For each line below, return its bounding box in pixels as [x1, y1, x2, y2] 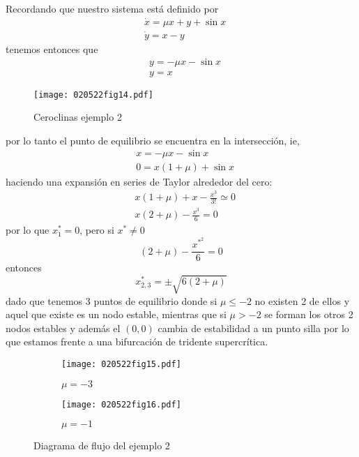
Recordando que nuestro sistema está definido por [6, 1, 219, 15]
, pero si [79, 223, 114, 237]
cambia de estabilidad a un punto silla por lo [158, 320, 349, 335]
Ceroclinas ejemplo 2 [33, 110, 122, 124]
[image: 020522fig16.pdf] [61, 399, 181, 410]
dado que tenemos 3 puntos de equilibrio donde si [6, 293, 217, 308]
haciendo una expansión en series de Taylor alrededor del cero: [6, 174, 273, 188]
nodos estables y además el [6, 320, 121, 335]
